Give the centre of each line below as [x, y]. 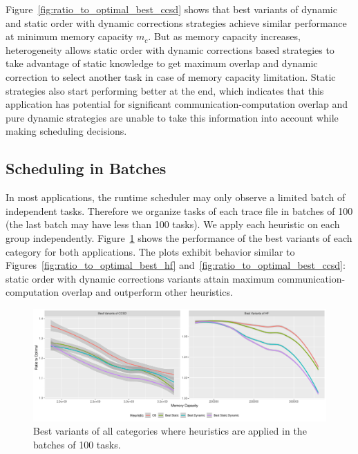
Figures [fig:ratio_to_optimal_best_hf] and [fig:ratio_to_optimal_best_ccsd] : [176, 265]
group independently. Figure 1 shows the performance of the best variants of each [179, 237]
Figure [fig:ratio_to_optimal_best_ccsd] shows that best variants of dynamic [171, 9]
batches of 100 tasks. [77, 444]
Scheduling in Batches [86, 168]
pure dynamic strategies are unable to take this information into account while [172, 117]
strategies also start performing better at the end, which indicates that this [165, 90]
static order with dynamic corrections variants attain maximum [140, 278]
